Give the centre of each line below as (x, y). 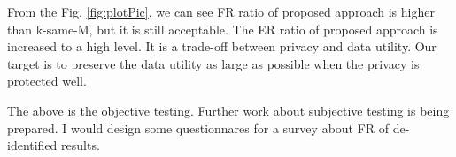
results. (81, 145)
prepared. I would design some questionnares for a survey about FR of (198, 127)
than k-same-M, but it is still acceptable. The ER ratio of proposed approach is (223, 29)
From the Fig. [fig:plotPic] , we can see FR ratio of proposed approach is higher (221, 11)
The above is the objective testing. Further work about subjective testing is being (228, 110)
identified (32, 145)
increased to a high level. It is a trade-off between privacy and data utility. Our (222, 46)
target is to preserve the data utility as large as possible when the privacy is (213, 63)
